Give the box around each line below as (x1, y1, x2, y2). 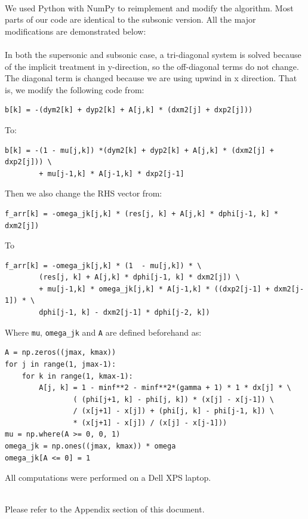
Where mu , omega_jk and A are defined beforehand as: (5, 325, 202, 338)
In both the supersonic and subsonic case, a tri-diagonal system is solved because (5, 48, 301, 60)
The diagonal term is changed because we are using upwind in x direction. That (5, 72, 297, 84)
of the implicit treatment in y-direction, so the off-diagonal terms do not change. (5, 60, 299, 72)
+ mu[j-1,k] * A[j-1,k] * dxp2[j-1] (39, 169, 184, 178)
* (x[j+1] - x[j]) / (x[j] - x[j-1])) (73, 418, 227, 427)
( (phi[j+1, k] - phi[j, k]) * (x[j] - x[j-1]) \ (73, 395, 275, 404)
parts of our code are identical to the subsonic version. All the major (5, 13, 256, 26)
